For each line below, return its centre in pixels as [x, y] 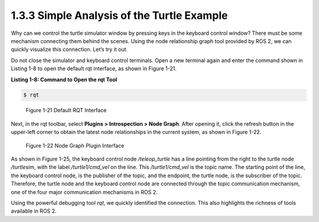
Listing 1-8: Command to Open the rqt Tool [64, 79]
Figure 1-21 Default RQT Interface [66, 110]
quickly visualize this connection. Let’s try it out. [69, 50]
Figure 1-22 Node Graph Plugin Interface [75, 145]
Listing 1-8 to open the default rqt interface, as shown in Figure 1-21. [94, 68]
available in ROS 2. [34, 211]
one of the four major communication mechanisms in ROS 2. [84, 192]
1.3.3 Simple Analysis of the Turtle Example [119, 15]
